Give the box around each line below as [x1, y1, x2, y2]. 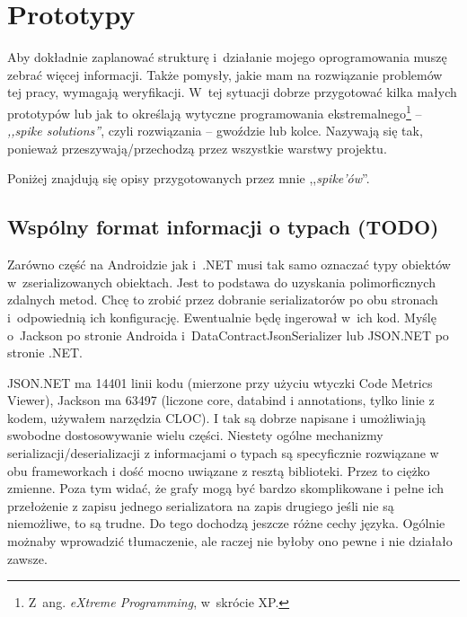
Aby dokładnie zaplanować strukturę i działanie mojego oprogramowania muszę [7, 48, 447, 66]
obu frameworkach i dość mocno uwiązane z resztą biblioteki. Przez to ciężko [7, 461, 430, 480]
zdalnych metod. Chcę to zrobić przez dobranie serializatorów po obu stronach [7, 290, 438, 309]
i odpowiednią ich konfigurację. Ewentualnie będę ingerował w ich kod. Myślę [7, 307, 436, 326]
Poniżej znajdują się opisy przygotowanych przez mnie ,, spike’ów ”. [7, 169, 370, 188]
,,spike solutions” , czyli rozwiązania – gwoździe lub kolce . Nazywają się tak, [7, 121, 423, 140]
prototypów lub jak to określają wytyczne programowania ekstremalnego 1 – [7, 101, 422, 122]
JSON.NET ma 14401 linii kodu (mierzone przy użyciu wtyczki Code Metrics [7, 373, 433, 392]
